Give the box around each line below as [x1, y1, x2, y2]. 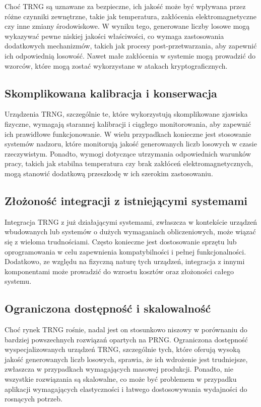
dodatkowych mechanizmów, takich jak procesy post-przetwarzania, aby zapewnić [5, 40, 257, 51]
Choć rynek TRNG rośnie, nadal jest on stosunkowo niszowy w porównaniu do [5, 324, 247, 335]
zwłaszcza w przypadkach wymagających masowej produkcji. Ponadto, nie [5, 364, 233, 374]
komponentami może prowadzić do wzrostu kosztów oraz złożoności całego [5, 266, 234, 276]
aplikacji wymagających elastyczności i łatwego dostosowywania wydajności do [5, 383, 247, 394]
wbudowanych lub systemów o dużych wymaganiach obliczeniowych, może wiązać [5, 226, 256, 237]
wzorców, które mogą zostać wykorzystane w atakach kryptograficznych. [5, 60, 228, 71]
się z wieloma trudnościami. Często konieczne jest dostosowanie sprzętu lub [5, 236, 237, 246]
